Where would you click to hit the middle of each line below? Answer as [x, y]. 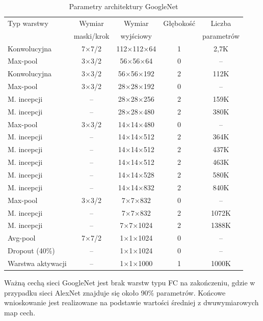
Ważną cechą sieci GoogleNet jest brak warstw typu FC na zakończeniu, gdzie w [130, 282]
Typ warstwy [28, 23]
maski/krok [91, 35]
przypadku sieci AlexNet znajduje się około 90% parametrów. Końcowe [115, 292]
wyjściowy [136, 35]
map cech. [20, 312]
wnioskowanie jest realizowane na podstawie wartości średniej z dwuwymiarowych [131, 302]
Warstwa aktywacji [37, 263]
